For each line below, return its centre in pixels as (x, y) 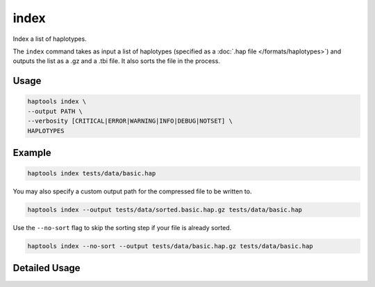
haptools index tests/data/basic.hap (92, 174)
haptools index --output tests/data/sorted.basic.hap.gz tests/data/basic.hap (165, 210)
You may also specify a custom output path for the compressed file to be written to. (132, 191)
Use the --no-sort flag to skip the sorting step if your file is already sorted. (122, 228)
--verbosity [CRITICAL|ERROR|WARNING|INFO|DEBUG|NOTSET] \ (130, 121)
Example (32, 153)
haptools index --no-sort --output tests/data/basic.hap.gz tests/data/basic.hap (170, 246)
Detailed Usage (47, 268)
